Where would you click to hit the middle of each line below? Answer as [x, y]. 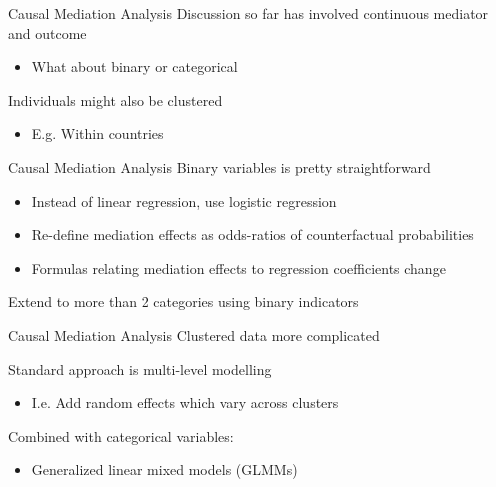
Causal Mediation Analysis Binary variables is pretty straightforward [219, 166]
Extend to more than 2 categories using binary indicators [183, 301]
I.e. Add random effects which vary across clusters [185, 402]
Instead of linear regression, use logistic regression [184, 200]
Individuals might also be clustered [115, 99]
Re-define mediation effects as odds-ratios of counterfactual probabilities [252, 234]
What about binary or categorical [134, 66]
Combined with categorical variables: [121, 435]
